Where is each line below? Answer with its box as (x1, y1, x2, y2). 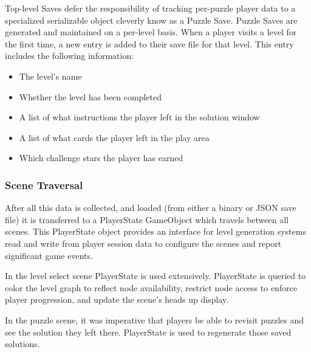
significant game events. (5, 249, 93, 261)
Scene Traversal (5, 177, 83, 192)
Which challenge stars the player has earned (19, 151, 183, 164)
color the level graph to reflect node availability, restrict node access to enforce (5, 281, 298, 294)
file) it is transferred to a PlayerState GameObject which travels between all (5, 213, 289, 226)
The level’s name (19, 69, 82, 82)
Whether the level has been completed (19, 90, 162, 103)
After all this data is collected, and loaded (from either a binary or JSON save (5, 201, 296, 214)
